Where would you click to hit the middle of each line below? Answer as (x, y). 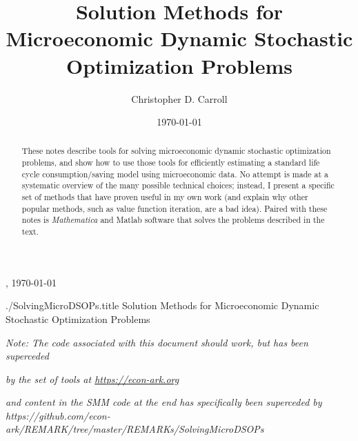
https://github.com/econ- (58, 415)
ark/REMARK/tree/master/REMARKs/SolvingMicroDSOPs (135, 429)
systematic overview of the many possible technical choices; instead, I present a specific (178, 185)
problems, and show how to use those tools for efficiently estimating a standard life (171, 163)
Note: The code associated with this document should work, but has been (157, 342)
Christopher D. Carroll (179, 98)
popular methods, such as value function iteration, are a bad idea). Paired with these (175, 208)
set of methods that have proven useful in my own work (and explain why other (165, 197)
